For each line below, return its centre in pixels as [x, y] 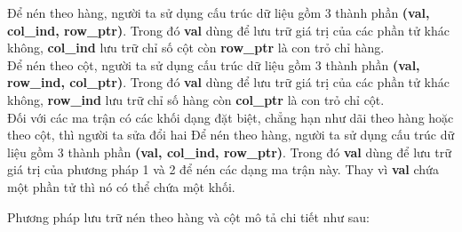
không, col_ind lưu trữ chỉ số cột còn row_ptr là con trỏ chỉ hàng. [196, 48]
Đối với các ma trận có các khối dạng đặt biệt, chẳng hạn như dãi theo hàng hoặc [231, 117]
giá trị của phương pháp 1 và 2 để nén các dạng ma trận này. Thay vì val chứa [223, 169]
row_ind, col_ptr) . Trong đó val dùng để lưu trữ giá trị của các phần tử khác [228, 82]
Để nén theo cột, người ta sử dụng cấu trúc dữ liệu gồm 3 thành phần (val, [214, 64]
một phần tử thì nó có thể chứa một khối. [121, 186]
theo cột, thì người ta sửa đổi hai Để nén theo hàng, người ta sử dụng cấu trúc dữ [231, 135]
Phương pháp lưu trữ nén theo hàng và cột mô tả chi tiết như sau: [188, 216]
